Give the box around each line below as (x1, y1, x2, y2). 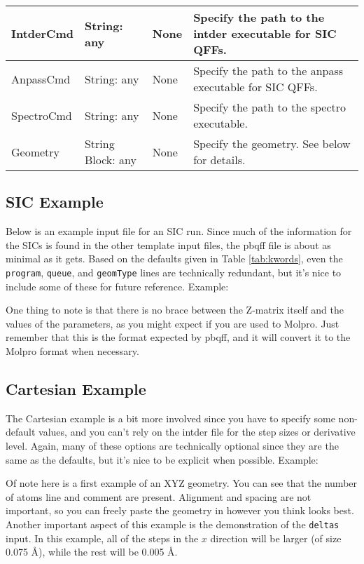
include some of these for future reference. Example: (6, 278, 229, 293)
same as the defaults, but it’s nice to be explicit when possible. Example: (6, 452, 318, 466)
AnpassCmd (11, 70, 71, 87)
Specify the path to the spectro (193, 99, 346, 115)
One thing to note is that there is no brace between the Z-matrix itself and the (6, 302, 344, 317)
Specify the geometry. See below (193, 135, 351, 152)
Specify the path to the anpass (193, 62, 344, 79)
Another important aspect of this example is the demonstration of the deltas (6, 516, 339, 531)
